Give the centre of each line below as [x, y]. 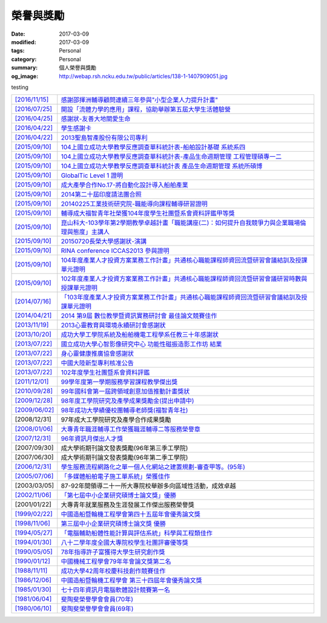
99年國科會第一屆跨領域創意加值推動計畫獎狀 [125, 391]
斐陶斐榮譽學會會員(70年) [97, 599]
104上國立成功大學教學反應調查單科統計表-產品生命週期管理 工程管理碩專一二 [171, 157]
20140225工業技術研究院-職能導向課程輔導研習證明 [134, 204]
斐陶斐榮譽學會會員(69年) [97, 609]
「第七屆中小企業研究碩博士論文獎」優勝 [119, 495]
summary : [25, 68]
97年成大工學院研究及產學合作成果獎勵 [116, 420]
